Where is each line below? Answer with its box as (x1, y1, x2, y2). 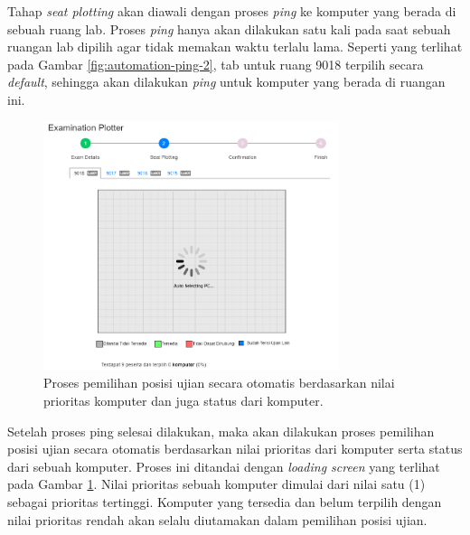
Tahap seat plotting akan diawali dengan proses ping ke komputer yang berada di (7, 2, 456, 20)
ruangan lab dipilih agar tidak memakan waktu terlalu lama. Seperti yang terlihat (7, 37, 463, 56)
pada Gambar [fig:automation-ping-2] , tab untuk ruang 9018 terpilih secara (7, 54, 424, 73)
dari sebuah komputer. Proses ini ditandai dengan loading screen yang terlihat (7, 456, 440, 475)
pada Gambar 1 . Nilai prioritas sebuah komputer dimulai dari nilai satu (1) (7, 474, 426, 493)
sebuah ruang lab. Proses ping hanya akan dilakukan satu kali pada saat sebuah (7, 19, 451, 38)
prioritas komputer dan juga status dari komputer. (43, 390, 324, 409)
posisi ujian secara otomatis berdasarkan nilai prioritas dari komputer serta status (7, 439, 463, 458)
